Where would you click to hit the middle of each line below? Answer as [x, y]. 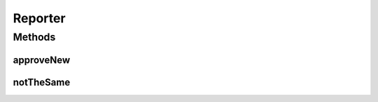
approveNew [42, 60]
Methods [34, 37]
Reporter [39, 18]
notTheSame [42, 82]
